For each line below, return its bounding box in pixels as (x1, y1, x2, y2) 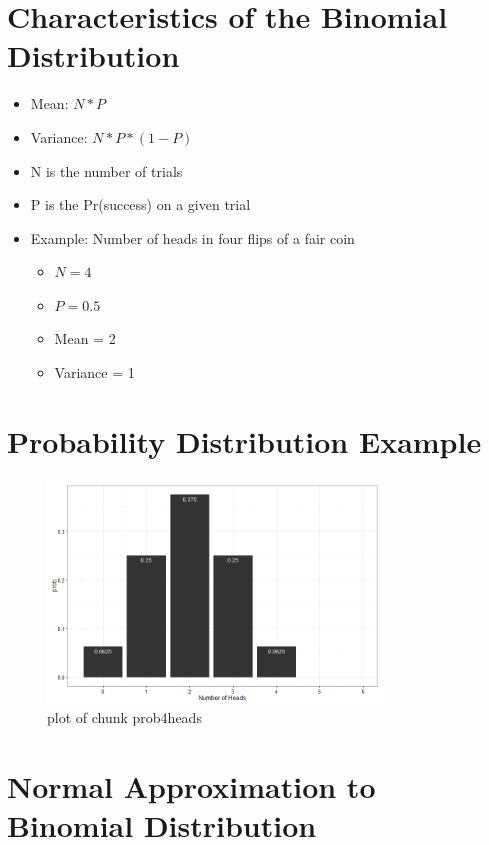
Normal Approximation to (7, 766, 376, 807)
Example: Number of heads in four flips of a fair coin (30, 227, 355, 248)
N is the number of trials (30, 160, 183, 181)
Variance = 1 (54, 362, 135, 383)
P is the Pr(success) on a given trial (30, 194, 251, 215)
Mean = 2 (54, 328, 116, 349)
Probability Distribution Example (7, 420, 482, 461)
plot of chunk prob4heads (47, 707, 202, 728)
